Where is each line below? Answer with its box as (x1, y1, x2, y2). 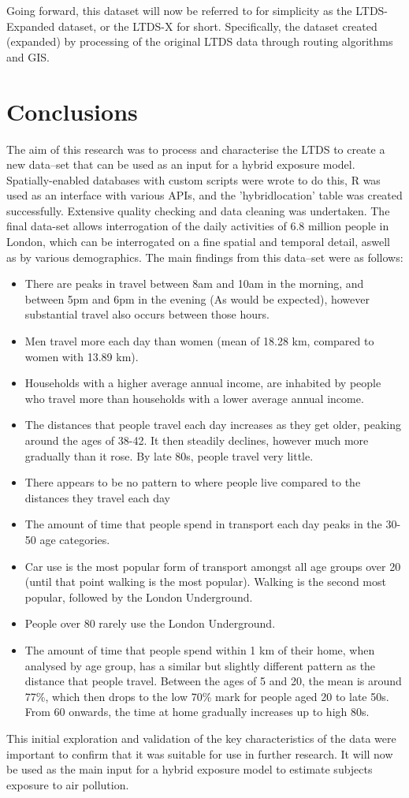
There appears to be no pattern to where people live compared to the (24, 474, 361, 490)
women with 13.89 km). (24, 348, 139, 364)
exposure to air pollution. (6, 776, 129, 792)
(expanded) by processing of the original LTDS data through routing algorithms (6, 33, 393, 50)
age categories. (39, 531, 110, 547)
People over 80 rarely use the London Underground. (24, 615, 276, 632)
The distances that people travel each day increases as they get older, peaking (24, 416, 402, 433)
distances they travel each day (24, 489, 170, 505)
